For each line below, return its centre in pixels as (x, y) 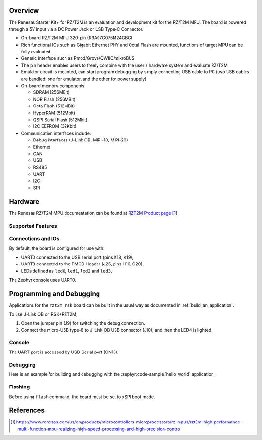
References (27, 411)
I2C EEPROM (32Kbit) (55, 126)
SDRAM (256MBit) (51, 92)
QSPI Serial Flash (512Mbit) (60, 120)
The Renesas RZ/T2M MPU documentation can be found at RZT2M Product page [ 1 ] (93, 213)
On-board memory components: (53, 86)
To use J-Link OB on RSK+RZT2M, (43, 314)
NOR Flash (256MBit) (54, 99)
